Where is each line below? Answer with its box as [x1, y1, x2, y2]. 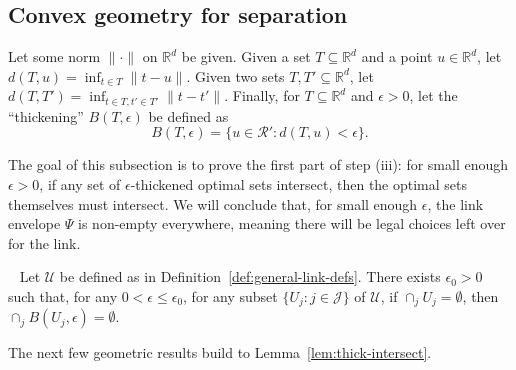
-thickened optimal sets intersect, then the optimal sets [130, 174, 468, 195]
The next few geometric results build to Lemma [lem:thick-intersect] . [8, 342, 432, 363]
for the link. [8, 232, 81, 253]
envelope [8, 213, 61, 234]
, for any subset [183, 286, 278, 306]
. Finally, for [224, 85, 300, 106]
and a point [361, 46, 433, 67]
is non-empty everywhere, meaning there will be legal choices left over [78, 213, 506, 234]
